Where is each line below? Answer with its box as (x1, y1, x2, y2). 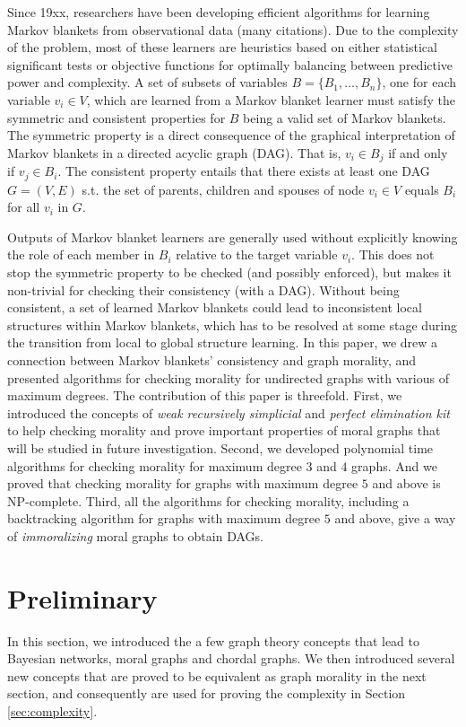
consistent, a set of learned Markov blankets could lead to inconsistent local (7, 298, 422, 317)
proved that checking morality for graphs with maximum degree (7, 474, 358, 493)
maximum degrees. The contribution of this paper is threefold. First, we (7, 386, 402, 405)
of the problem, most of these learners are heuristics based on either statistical (7, 38, 437, 57)
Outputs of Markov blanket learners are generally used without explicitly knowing (7, 227, 458, 246)
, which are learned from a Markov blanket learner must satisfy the (86, 90, 455, 109)
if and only (388, 143, 448, 162)
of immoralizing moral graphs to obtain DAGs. (7, 526, 263, 545)
